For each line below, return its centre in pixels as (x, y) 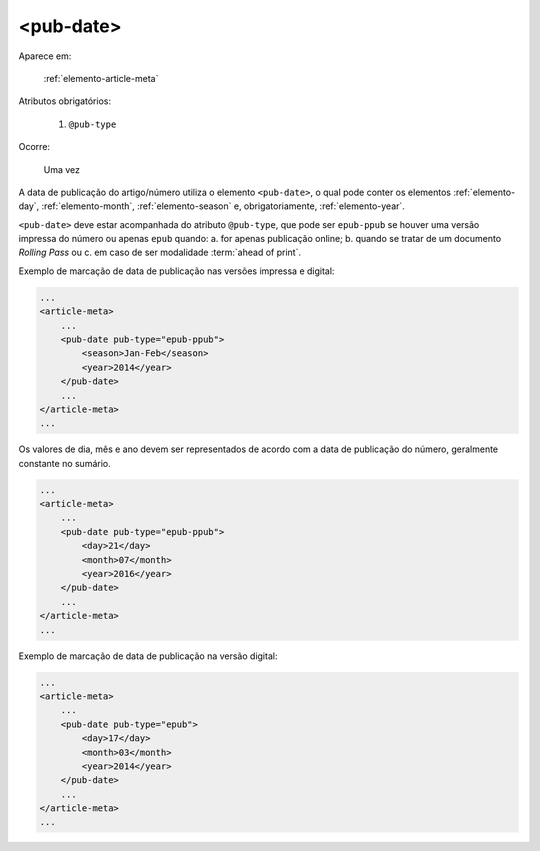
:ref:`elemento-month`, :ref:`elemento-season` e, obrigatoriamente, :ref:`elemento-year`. (223, 206)
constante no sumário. (64, 463)
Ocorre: (34, 147)
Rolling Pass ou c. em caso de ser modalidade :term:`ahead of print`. (160, 252)
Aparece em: (45, 56)
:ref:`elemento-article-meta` (101, 78)
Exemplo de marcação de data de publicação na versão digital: (148, 656)
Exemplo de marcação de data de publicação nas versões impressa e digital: (176, 271)
